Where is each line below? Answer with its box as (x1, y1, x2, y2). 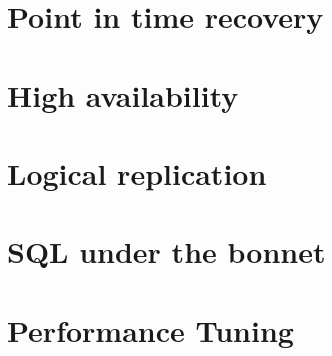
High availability (7, 74, 239, 115)
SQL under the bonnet (7, 231, 326, 272)
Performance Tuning (7, 309, 294, 350)
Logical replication (7, 152, 267, 193)
